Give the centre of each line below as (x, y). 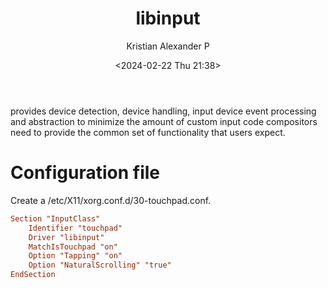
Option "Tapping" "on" (75, 256)
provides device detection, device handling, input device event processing (163, 111)
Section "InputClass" (55, 218)
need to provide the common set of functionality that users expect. (148, 132)
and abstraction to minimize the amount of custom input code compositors (164, 121)
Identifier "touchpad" (75, 228)
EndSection (33, 275)
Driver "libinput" (66, 237)
